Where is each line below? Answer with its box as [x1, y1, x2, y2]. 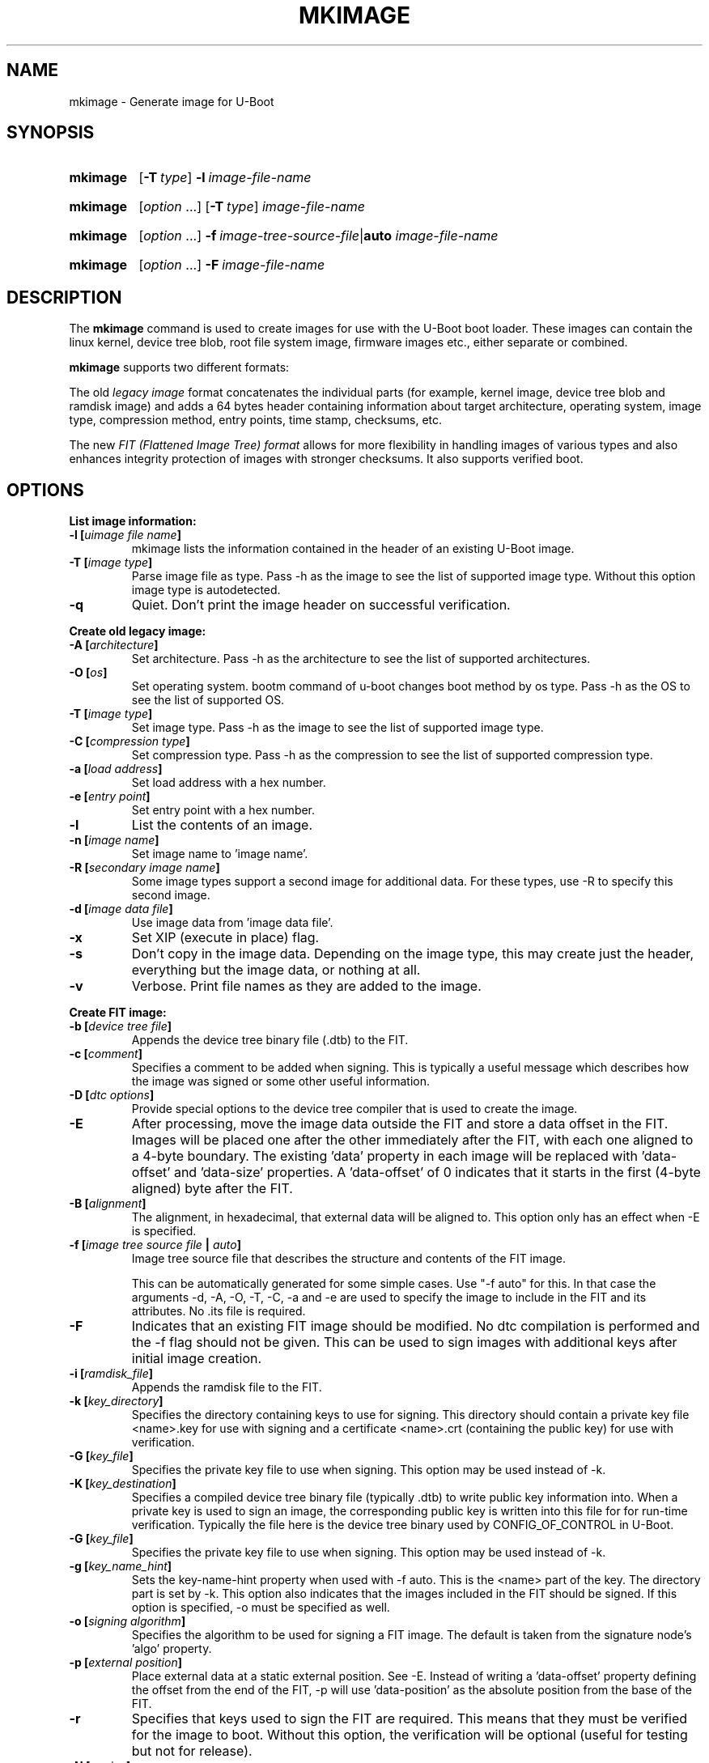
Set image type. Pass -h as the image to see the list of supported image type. [131, 720, 544, 735]
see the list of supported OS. [131, 693, 285, 707]
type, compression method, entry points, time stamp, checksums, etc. [69, 413, 443, 427]
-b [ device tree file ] [69, 1019, 172, 1034]
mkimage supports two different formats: [69, 360, 290, 375]
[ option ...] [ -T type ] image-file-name [138, 198, 365, 215]
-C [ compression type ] [69, 734, 190, 749]
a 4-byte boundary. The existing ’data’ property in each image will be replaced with [131, 1148, 638, 1165]
